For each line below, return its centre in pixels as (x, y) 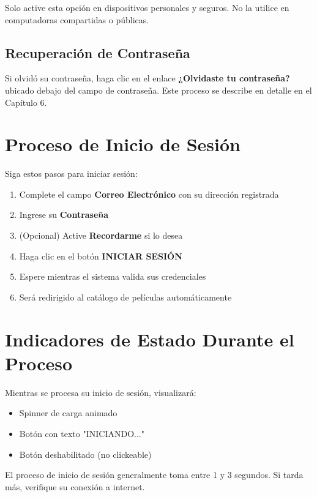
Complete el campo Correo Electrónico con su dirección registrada (149, 194)
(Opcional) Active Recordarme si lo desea (101, 235)
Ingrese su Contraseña (64, 215)
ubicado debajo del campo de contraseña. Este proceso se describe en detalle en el (158, 90)
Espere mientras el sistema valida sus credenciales (113, 276)
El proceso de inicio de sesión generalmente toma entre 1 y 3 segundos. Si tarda (154, 475)
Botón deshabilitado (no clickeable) (85, 454)
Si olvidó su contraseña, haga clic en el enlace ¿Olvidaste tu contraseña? (147, 78)
